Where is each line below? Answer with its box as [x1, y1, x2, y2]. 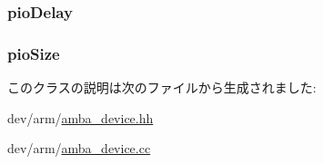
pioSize [7, 42, 60, 64]
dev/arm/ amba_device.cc [7, 139, 151, 158]
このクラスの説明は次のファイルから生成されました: [7, 78, 317, 97]
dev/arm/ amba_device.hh [7, 108, 154, 127]
